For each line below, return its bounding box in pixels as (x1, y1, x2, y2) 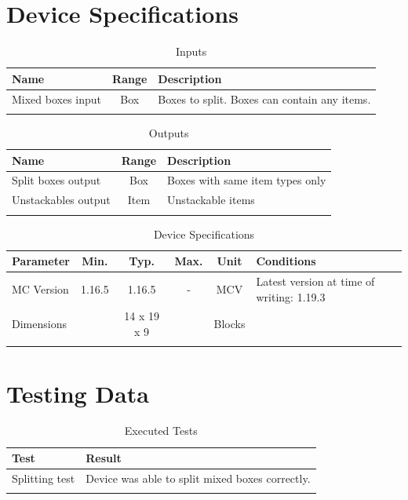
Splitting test (12, 469, 75, 486)
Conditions (256, 253, 316, 269)
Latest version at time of (256, 272, 375, 289)
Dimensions (12, 316, 67, 332)
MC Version (12, 280, 69, 297)
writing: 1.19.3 (256, 288, 326, 305)
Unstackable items (167, 192, 255, 208)
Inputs (175, 43, 207, 60)
